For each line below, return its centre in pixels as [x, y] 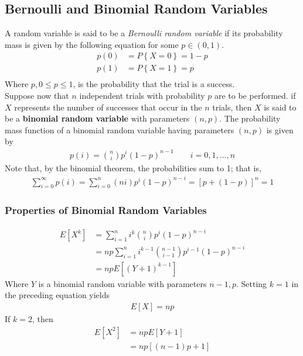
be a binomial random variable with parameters [97, 118]
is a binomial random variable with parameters [122, 283]
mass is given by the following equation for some [92, 44]
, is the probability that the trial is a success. [154, 84]
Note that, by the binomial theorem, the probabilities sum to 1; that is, [133, 167]
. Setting [251, 283]
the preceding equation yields [57, 295]
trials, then [232, 107]
